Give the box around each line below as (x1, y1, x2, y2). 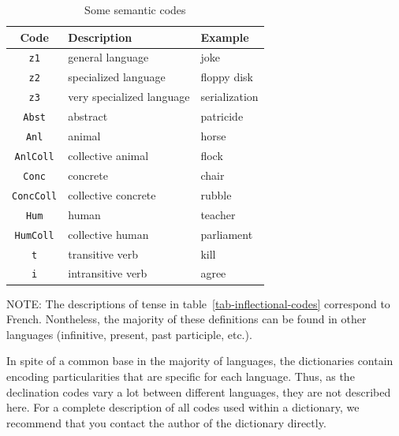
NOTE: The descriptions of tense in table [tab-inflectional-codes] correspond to (6, 295, 390, 311)
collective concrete (68, 186, 156, 203)
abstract (68, 108, 108, 125)
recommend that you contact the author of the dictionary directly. (6, 414, 326, 430)
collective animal (68, 147, 149, 163)
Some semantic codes (84, 2, 186, 17)
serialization (200, 88, 259, 105)
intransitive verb (68, 265, 147, 281)
